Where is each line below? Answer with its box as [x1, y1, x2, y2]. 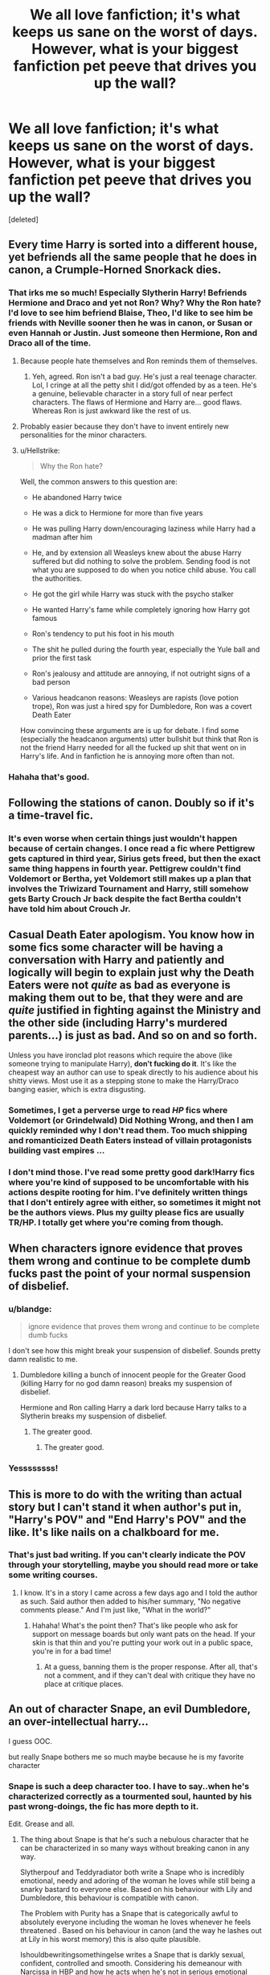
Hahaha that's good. [8, 771, 90, 782]
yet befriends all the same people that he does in [8, 250, 257, 264]
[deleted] [8, 214, 39, 224]
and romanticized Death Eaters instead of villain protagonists [8, 1134, 252, 1145]
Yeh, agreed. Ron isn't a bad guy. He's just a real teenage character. [31, 371, 257, 381]
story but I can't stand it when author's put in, [8, 1500, 242, 1513]
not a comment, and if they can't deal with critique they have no [43, 1670, 256, 1680]
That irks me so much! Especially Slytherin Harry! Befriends [8, 288, 247, 299]
